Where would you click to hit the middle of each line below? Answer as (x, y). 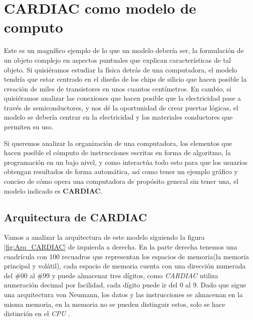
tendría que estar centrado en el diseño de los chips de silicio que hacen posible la (125, 79)
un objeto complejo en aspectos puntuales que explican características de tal (117, 60)
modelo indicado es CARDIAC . (53, 190)
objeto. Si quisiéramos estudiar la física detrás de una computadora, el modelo (121, 69)
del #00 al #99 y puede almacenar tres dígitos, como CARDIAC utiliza (111, 275)
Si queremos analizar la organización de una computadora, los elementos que (118, 143)
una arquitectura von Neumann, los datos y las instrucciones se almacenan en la (123, 294)
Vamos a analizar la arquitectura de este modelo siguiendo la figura (104, 237)
